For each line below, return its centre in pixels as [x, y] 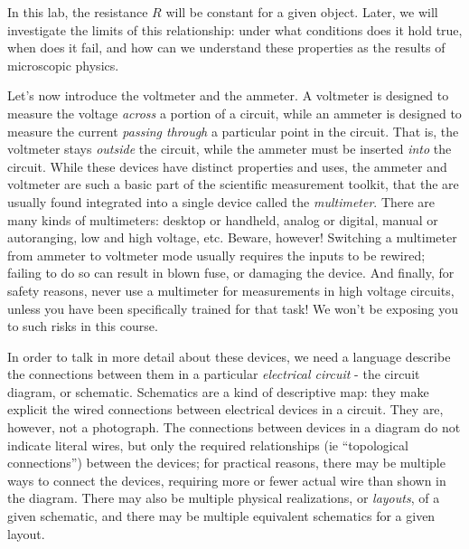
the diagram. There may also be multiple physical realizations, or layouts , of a [224, 498]
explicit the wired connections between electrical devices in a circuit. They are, [225, 409]
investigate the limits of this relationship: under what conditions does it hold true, [235, 29]
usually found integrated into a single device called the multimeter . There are [221, 201]
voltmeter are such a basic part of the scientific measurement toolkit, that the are [233, 184]
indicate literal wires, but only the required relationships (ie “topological [208, 445]
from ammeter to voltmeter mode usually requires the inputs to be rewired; [216, 255]
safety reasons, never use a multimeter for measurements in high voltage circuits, [231, 290]
